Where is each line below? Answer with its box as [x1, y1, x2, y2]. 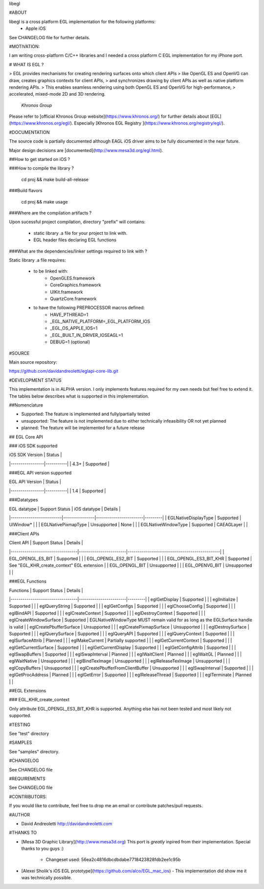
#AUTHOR [9, 812, 30, 817]
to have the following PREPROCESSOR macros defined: [33, 305, 145, 311]
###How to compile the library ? [9, 165, 74, 171]
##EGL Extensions [9, 688, 46, 694]
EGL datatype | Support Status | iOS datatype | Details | [9, 506, 121, 512]
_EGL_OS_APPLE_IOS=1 [50, 325, 98, 331]
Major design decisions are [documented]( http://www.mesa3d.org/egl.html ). [9, 147, 163, 153]
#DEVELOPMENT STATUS [9, 377, 62, 383]
